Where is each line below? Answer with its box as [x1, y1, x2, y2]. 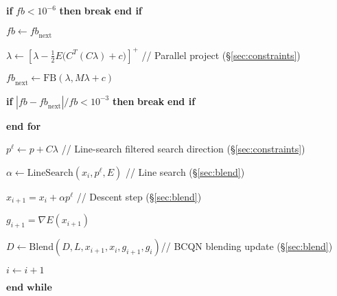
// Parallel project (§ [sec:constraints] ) [141, 47, 301, 62]
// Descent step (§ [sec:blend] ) [76, 189, 202, 203]
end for [6, 118, 41, 133]
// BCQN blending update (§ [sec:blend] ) [161, 239, 333, 253]
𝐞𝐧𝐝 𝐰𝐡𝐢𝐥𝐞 [6, 283, 52, 293]
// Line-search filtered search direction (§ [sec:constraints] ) [61, 141, 305, 156]
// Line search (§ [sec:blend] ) [125, 164, 245, 179]
